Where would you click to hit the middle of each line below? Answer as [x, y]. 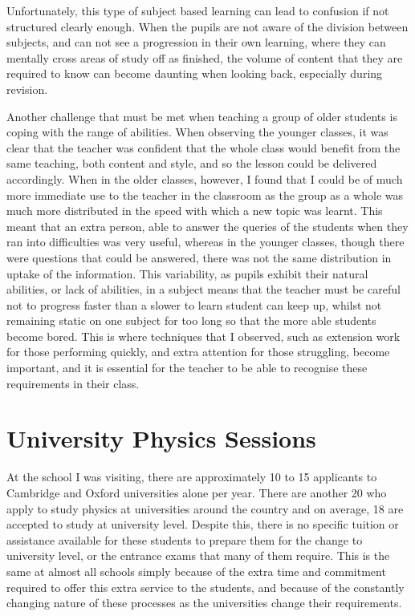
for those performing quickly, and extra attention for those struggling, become [198, 352]
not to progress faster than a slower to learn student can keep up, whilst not [194, 304]
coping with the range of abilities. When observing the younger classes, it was [197, 132]
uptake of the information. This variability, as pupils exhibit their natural [187, 273]
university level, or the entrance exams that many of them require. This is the [198, 555]
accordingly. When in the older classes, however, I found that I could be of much [205, 178]
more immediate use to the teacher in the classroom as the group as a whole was [205, 195]
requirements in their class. [73, 383]
